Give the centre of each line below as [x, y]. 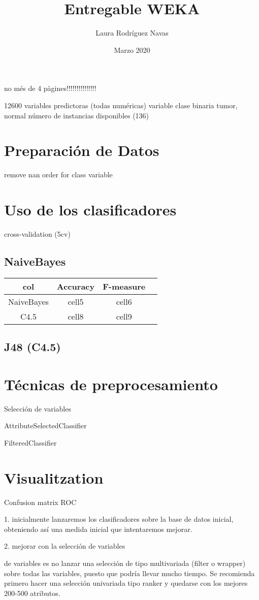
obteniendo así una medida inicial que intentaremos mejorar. [98, 529]
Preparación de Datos [82, 150]
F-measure [124, 286]
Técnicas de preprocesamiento [111, 384]
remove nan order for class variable [58, 175]
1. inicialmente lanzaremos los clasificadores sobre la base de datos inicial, [119, 519]
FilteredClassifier [30, 442]
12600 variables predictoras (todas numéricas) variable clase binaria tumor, [121, 105]
